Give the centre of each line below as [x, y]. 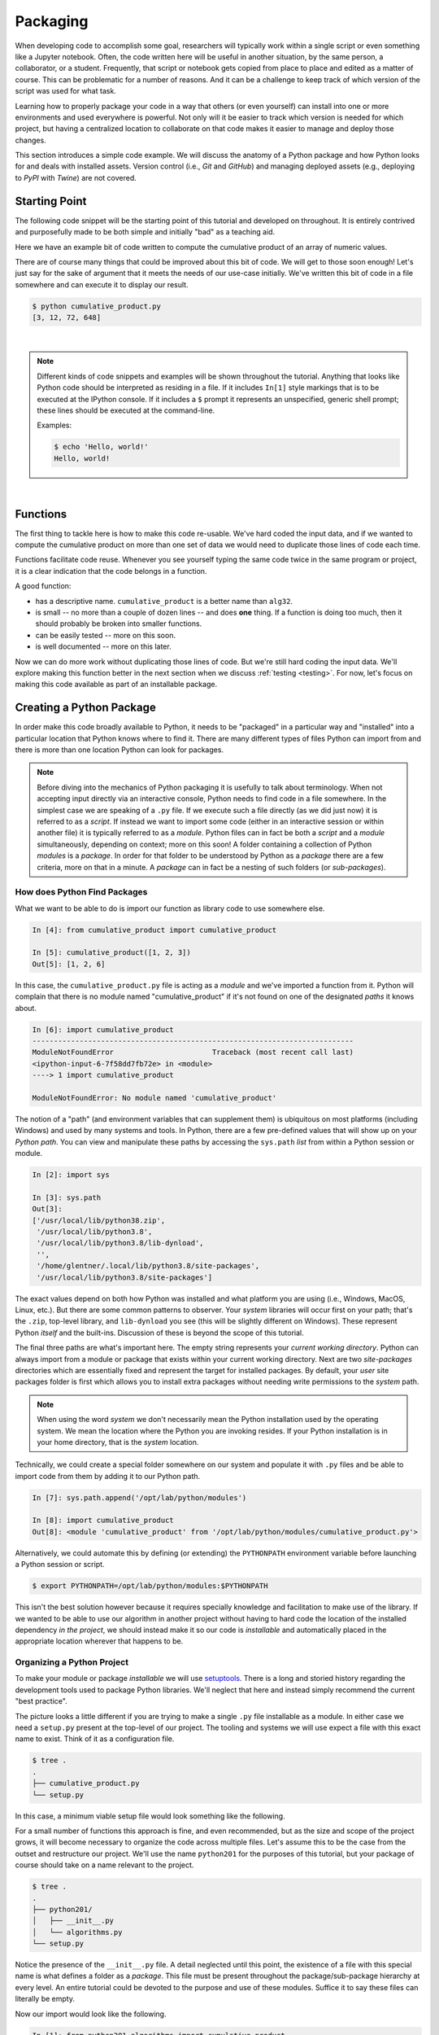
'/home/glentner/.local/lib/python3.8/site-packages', [148, 1266]
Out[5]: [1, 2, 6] [69, 964]
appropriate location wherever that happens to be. [99, 1641]
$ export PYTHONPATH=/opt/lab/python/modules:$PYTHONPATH [150, 1586]
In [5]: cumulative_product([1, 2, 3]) [111, 953]
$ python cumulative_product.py [97, 306]
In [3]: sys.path [67, 1197]
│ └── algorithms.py [77, 1932]
